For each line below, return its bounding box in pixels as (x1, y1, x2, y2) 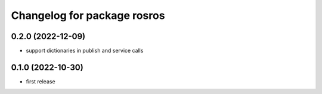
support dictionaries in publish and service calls (26, 47, 144, 54)
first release (26, 77, 56, 85)
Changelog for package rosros (11, 9, 165, 22)
